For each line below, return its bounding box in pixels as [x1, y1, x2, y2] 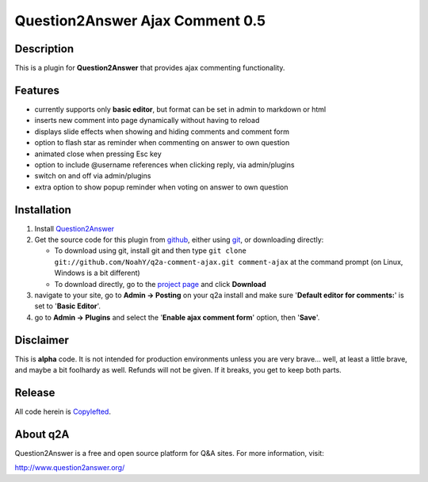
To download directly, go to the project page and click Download [54, 279, 267, 289]
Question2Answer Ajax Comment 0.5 [14, 12, 266, 29]
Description [14, 42, 75, 55]
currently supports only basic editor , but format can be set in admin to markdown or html [34, 104, 327, 114]
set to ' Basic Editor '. [34, 301, 101, 311]
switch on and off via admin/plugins [34, 171, 151, 181]
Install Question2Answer [34, 224, 115, 233]
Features [14, 83, 59, 97]
